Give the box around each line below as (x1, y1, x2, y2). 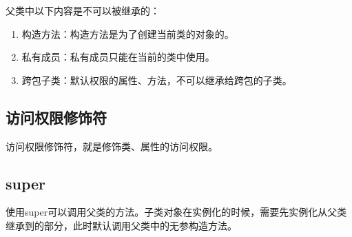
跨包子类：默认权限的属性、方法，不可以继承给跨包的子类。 (21, 72, 292, 87)
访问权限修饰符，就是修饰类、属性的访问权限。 (6, 138, 218, 153)
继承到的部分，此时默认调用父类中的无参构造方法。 (6, 218, 237, 232)
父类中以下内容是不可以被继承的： (6, 3, 160, 17)
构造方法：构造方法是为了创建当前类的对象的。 (21, 26, 234, 41)
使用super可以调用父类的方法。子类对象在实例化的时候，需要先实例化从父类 (6, 205, 347, 219)
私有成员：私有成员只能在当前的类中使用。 (21, 50, 215, 64)
